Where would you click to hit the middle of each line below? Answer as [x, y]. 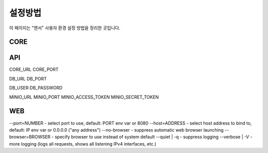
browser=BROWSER [30, 137]
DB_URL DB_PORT [28, 78]
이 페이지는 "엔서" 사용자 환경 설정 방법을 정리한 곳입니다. [65, 28]
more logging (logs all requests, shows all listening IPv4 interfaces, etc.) [83, 144]
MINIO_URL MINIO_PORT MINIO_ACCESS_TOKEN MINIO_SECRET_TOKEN [84, 97]
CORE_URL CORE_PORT [34, 70]
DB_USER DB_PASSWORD [36, 88]
